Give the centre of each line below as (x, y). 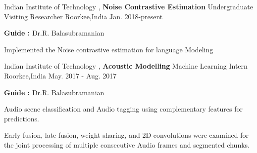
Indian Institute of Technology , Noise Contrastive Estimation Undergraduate (128, 6)
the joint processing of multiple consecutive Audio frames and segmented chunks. (127, 144)
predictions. (22, 118)
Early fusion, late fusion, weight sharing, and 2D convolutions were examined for (127, 135)
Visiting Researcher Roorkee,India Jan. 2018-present (83, 16)
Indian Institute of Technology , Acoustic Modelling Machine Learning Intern (126, 66)
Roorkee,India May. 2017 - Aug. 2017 (60, 75)
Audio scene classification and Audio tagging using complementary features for (123, 109)
